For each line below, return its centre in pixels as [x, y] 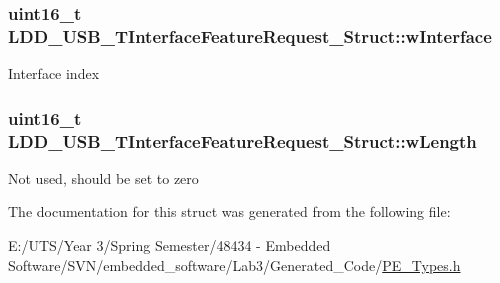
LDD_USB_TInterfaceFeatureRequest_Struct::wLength [242, 140]
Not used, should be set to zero [103, 177]
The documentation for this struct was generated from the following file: [229, 211]
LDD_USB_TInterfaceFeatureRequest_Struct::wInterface [250, 35]
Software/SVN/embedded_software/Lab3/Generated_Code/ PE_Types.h [234, 264]
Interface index [54, 73]
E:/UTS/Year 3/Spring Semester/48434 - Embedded [169, 245]
